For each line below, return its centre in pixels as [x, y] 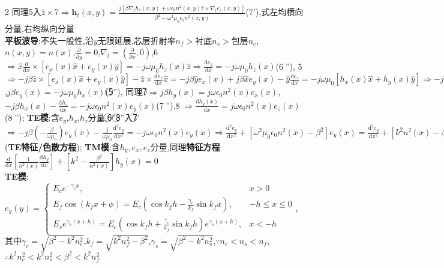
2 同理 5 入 [23, 12]
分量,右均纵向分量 [40, 29]
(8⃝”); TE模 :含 [32, 117]
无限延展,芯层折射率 [136, 40]
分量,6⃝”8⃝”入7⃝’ [114, 117]
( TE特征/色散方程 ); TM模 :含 [62, 147]
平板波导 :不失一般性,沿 [49, 40]
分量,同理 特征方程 [185, 147]
